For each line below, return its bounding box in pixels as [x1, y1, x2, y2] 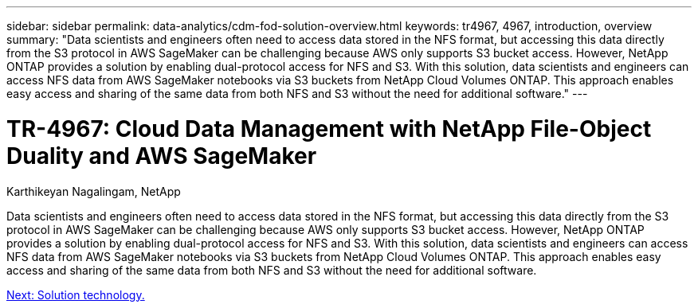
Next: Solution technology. [6, 287, 145, 302]
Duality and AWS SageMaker [6, 142, 317, 170]
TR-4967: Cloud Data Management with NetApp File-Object [6, 115, 652, 142]
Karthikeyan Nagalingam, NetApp [6, 184, 181, 198]
